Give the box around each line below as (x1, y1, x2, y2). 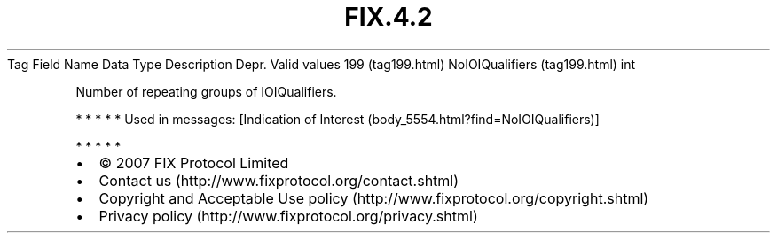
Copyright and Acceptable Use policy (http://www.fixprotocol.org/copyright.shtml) (98, 189, 649, 207)
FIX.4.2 (344, 2, 433, 32)
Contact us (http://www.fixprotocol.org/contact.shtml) (98, 171, 459, 190)
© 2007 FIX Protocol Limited (98, 153, 289, 172)
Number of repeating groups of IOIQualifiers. (75, 83, 337, 99)
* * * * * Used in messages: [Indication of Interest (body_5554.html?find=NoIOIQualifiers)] (75, 111, 600, 127)
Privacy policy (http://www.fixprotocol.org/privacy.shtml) (98, 206, 478, 225)
